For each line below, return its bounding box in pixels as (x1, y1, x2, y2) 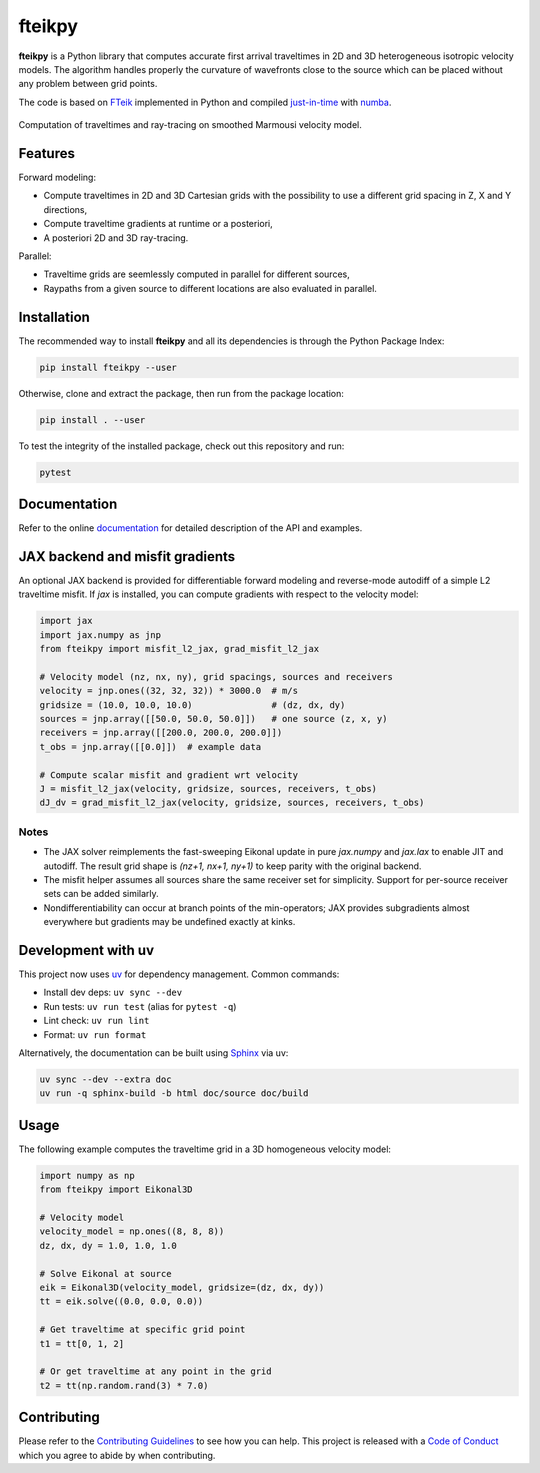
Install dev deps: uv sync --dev (43, 986, 183, 999)
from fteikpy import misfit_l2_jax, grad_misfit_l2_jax (39, 643, 320, 655)
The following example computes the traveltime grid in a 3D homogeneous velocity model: (18, 1143, 392, 1155)
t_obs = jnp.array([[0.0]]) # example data (39, 741, 262, 752)
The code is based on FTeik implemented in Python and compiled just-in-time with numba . (18, 96, 392, 108)
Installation (18, 308, 90, 325)
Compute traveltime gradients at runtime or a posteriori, (43, 218, 274, 230)
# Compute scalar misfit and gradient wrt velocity (39, 769, 299, 780)
